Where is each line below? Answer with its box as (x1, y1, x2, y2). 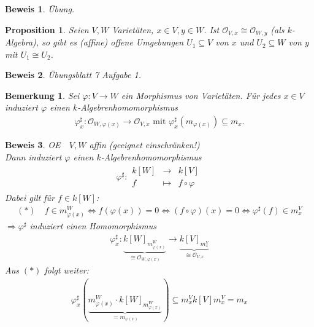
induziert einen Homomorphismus (29, 219, 156, 232)
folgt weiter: (44, 263, 89, 276)
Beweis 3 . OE (5, 138, 61, 151)
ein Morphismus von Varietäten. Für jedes (121, 89, 281, 101)
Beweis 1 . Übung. (5, 2, 75, 15)
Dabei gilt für (5, 191, 55, 204)
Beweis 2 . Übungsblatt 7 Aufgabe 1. (5, 68, 141, 81)
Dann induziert (5, 150, 62, 163)
